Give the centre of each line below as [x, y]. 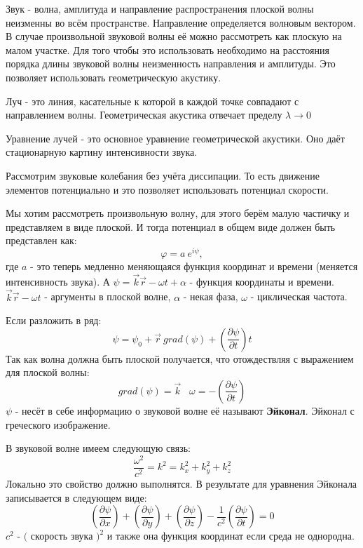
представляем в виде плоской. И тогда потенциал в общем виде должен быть [171, 226]
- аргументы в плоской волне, [108, 296]
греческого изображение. [58, 424]
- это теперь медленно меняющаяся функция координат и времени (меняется [194, 266]
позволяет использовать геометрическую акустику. [114, 77]
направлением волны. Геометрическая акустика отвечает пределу [144, 115]
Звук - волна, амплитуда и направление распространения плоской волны [160, 8]
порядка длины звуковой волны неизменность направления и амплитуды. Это [171, 64]
